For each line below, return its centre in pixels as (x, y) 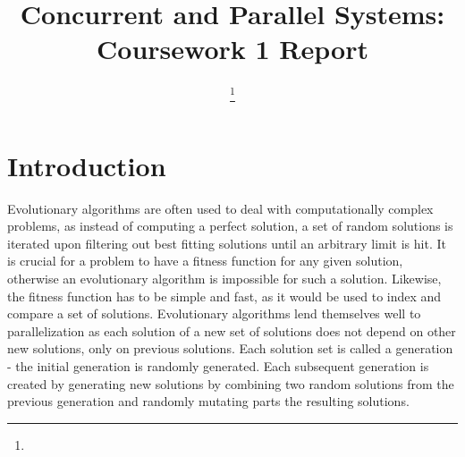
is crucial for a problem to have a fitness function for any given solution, (205, 261)
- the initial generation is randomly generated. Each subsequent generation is (218, 365)
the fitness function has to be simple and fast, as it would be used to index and (224, 296)
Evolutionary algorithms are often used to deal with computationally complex (220, 208)
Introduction (87, 165)
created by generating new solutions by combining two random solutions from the (231, 383)
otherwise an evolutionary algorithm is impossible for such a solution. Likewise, (224, 278)
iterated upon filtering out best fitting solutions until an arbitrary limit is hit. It (227, 243)
